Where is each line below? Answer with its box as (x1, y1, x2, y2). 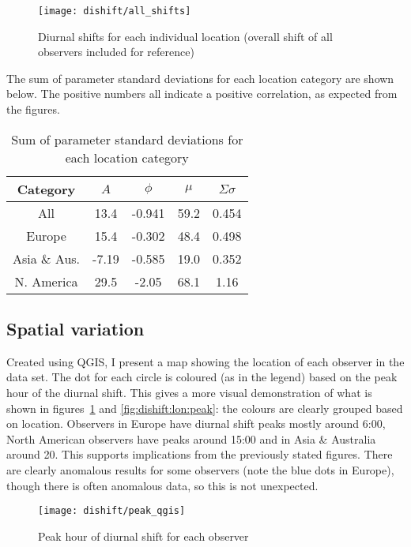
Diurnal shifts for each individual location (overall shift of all (38, 28, 333, 44)
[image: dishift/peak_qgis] (38, 505, 186, 517)
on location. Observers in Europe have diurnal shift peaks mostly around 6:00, (6, 415, 386, 432)
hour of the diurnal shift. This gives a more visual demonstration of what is (6, 384, 372, 401)
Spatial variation (6, 317, 145, 341)
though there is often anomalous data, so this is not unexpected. (6, 477, 319, 493)
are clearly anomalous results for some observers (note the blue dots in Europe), (6, 461, 394, 478)
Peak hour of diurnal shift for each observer (38, 527, 249, 544)
